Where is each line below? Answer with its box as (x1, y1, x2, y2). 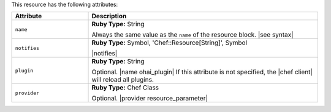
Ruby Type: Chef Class (91, 83, 159, 92)
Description (91, 12, 127, 21)
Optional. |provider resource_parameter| (91, 94, 208, 103)
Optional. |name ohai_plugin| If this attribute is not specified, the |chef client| (91, 68, 313, 76)
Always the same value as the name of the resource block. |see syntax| (91, 30, 294, 39)
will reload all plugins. (91, 75, 154, 84)
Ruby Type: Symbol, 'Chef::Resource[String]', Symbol (91, 38, 248, 47)
